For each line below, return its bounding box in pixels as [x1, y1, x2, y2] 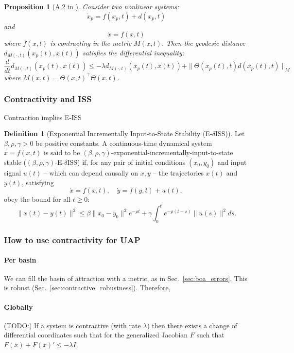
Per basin [4, 254, 36, 265]
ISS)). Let [215, 128, 245, 139]
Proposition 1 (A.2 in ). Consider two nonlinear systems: [4, 1, 179, 11]
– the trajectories [153, 168, 204, 178]
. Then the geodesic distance [161, 38, 245, 48]
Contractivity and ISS [4, 93, 92, 105]
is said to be [43, 147, 80, 158]
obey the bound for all [4, 194, 70, 204]
